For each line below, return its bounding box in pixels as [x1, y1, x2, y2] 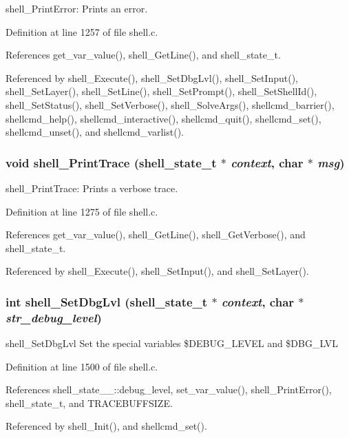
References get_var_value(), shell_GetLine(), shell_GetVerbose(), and [6, 227, 306, 242]
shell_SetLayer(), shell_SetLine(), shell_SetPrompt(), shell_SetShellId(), [6, 84, 317, 98]
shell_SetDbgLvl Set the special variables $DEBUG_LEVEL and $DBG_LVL [6, 336, 338, 351]
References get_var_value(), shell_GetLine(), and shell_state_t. [6, 48, 281, 62]
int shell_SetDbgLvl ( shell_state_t [6, 293, 208, 310]
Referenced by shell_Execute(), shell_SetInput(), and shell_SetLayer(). [6, 264, 309, 278]
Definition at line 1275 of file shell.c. [6, 204, 158, 218]
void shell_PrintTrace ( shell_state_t [6, 154, 217, 171]
